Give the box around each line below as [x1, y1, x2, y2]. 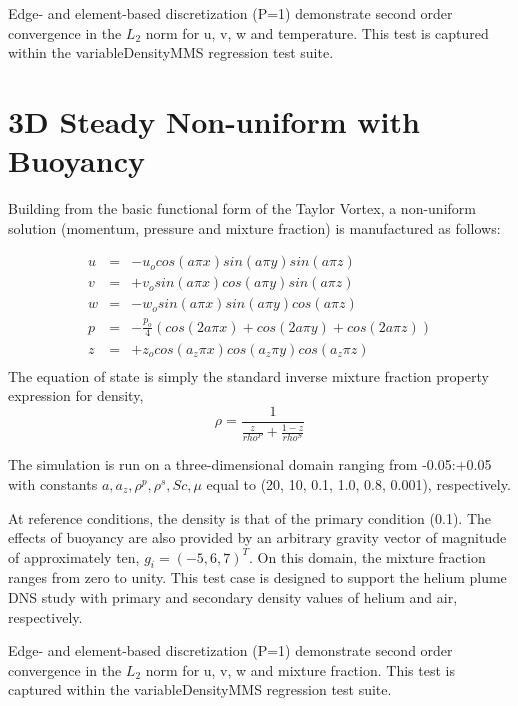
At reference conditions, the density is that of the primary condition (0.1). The [8, 507, 492, 528]
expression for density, [8, 385, 144, 406]
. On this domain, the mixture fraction [249, 546, 486, 567]
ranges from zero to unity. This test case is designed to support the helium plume [8, 567, 507, 588]
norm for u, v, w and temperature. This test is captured [145, 22, 489, 43]
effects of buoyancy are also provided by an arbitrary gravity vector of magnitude [8, 527, 507, 548]
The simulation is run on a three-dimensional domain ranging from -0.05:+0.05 [8, 454, 492, 475]
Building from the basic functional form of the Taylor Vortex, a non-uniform [8, 198, 476, 219]
